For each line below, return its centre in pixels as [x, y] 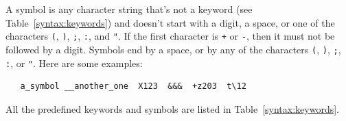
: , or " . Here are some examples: [74, 63]
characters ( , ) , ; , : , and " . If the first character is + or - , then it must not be [170, 36]
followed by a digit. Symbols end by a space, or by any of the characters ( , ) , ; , [173, 49]
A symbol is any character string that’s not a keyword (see [129, 9]
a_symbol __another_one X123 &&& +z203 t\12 [133, 86]
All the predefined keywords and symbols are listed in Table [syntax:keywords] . [172, 108]
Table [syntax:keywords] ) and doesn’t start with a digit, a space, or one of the [170, 22]
